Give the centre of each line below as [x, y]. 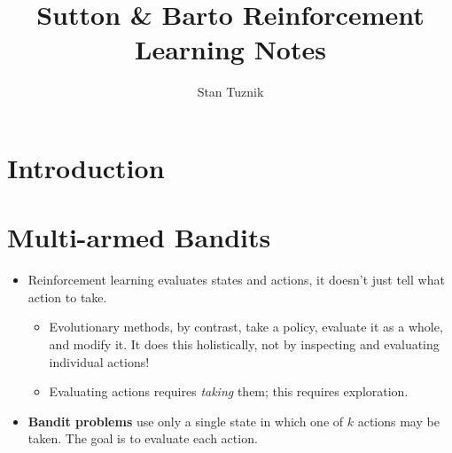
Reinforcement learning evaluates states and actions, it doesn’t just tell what [236, 280]
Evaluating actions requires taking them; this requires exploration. [229, 391]
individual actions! [99, 361]
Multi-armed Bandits [139, 237]
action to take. [67, 297]
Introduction [86, 167]
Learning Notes [230, 49]
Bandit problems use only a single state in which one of [186, 421]
